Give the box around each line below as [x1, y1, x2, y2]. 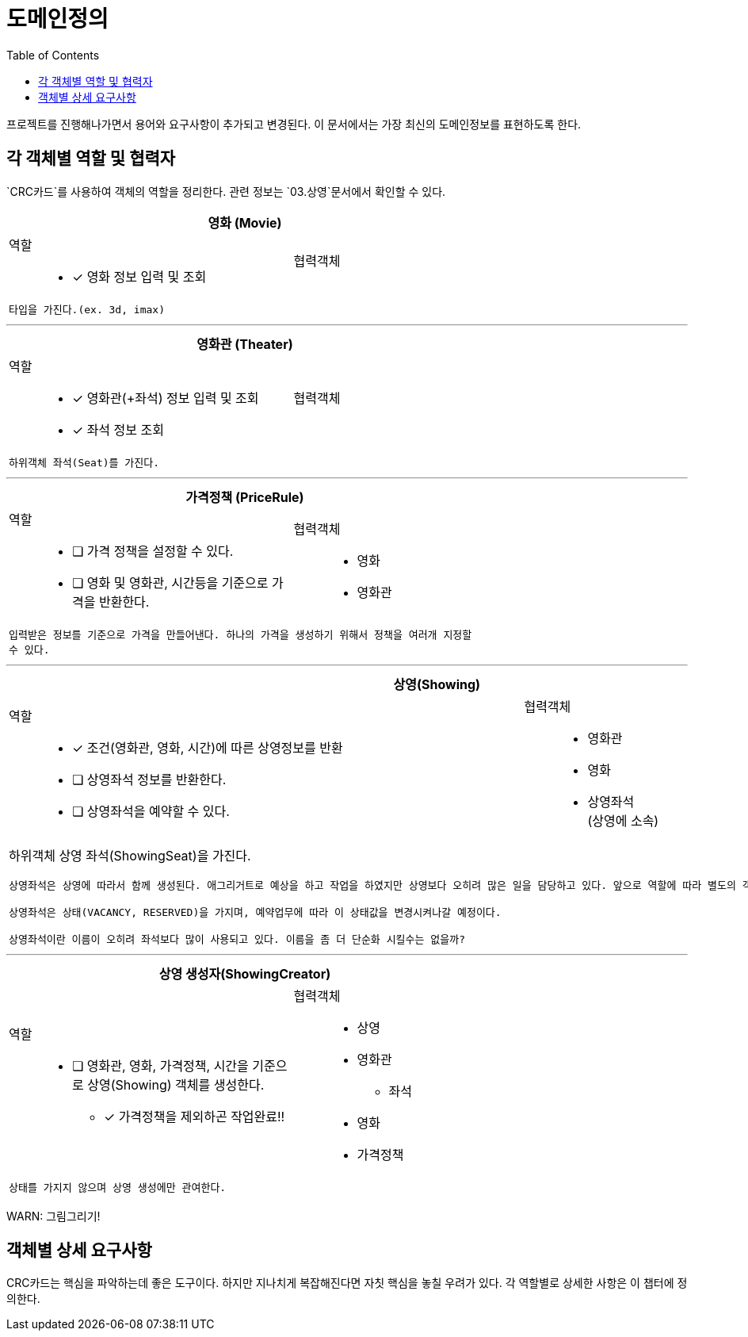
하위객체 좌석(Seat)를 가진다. [9, 456, 160, 469]
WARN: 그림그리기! [6, 1209, 101, 1223]
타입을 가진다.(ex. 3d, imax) [9, 303, 165, 316]
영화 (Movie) [208, 214, 282, 231]
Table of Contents [6, 48, 100, 62]
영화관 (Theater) [197, 335, 293, 352]
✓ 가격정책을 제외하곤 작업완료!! [104, 1108, 285, 1124]
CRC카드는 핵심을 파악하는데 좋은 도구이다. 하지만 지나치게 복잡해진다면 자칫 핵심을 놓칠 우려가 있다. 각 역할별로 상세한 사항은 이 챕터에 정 [6, 1276, 688, 1290]
